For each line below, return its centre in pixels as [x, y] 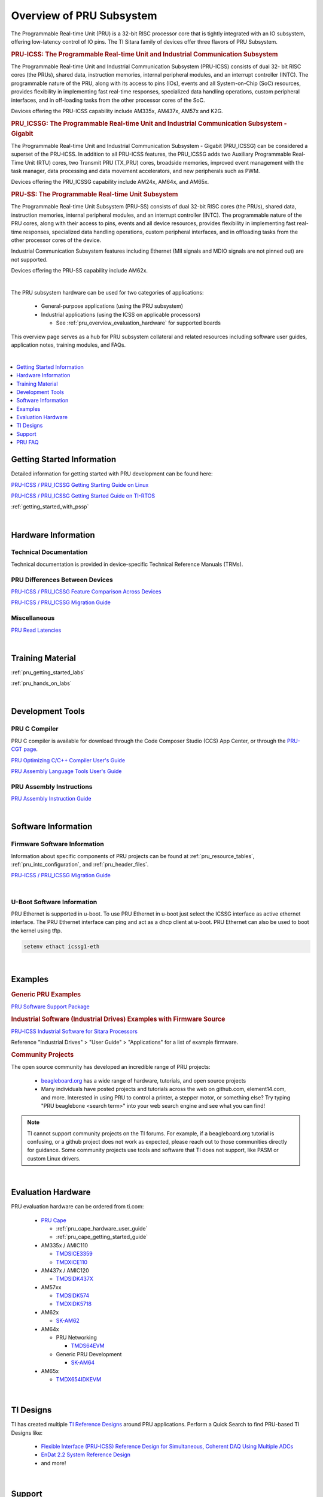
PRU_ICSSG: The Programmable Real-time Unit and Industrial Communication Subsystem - [149, 123]
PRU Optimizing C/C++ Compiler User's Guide [68, 760]
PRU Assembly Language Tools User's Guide [66, 771]
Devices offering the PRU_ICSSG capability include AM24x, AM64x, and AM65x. [110, 182]
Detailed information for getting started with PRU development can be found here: [112, 474]
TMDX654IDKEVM [79, 1379]
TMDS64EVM [88, 1346]
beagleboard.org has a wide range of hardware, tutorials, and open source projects [144, 1080]
